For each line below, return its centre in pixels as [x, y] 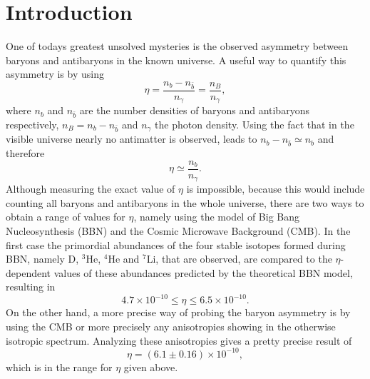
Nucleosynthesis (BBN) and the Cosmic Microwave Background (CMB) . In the [178, 230]
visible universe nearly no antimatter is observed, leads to [132, 139]
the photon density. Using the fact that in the [255, 124]
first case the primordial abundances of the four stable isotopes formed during [176, 244]
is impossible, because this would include [276, 189]
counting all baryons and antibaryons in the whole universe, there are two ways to [185, 202]
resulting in [31, 287]
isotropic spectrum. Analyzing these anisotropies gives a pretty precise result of [179, 340]
